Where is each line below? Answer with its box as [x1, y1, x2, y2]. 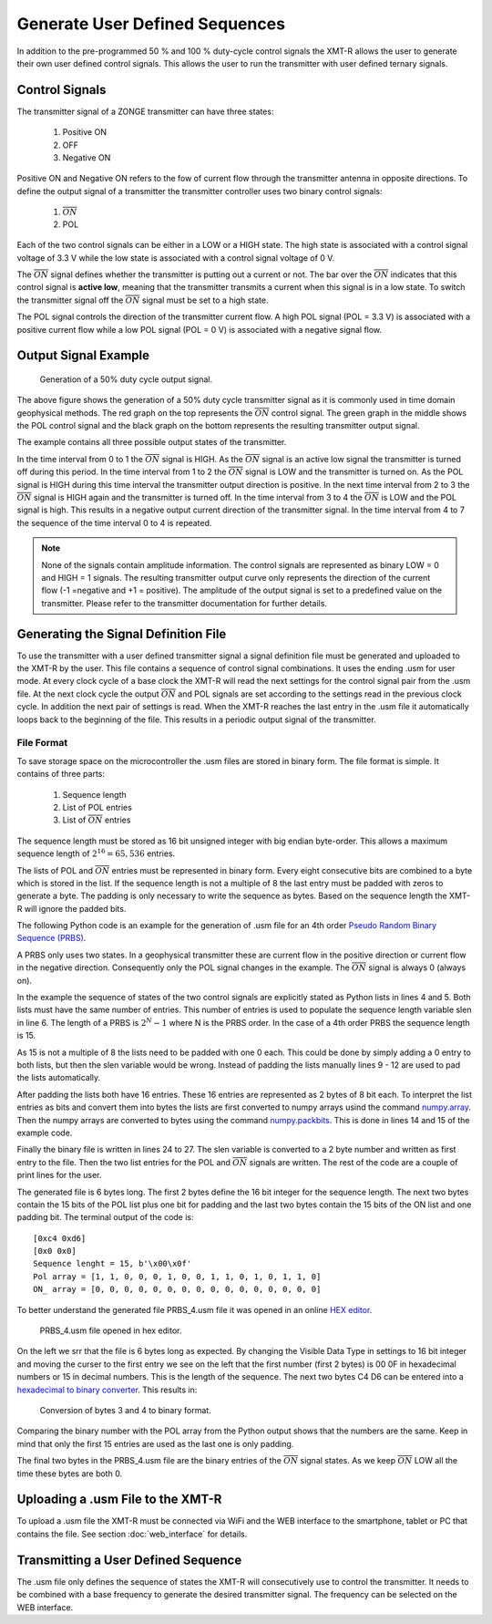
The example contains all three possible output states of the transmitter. [16, 437, 287, 448]
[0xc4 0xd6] [33, 1233, 87, 1244]
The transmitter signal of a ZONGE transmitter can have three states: [16, 106, 274, 117]
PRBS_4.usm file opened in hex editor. [39, 1325, 182, 1336]
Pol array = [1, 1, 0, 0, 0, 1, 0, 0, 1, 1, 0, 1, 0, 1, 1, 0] [33, 1271, 322, 1281]
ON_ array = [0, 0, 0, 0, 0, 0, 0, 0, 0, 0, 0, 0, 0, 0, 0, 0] [33, 1284, 322, 1295]
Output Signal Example [16, 347, 150, 364]
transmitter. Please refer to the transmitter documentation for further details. [41, 597, 328, 608]
